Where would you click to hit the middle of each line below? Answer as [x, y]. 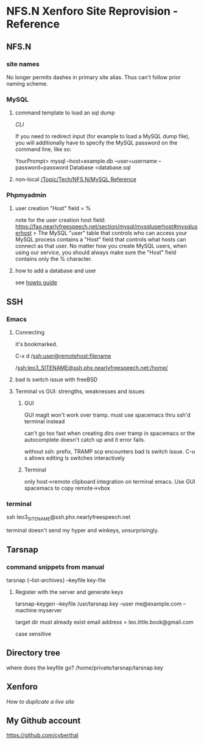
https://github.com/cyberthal [42, 735]
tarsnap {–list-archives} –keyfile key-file [56, 580]
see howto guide [36, 283]
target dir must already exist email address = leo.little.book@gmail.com [104, 622]
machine [26, 610]
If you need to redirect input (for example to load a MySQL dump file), [102, 136]
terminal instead [44, 422]
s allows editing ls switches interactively [74, 458]
